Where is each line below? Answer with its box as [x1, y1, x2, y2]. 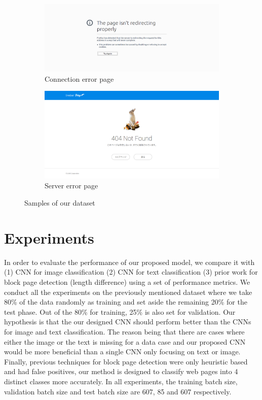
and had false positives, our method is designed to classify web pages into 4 [4, 366, 238, 377]
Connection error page [45, 73, 114, 84]
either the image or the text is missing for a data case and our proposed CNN [4, 336, 246, 347]
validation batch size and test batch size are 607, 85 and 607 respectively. [4, 386, 232, 396]
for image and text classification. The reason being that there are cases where [4, 326, 245, 337]
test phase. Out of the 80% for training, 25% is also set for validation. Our [4, 306, 236, 317]
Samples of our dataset [24, 197, 95, 208]
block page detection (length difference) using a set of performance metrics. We [4, 276, 250, 287]
